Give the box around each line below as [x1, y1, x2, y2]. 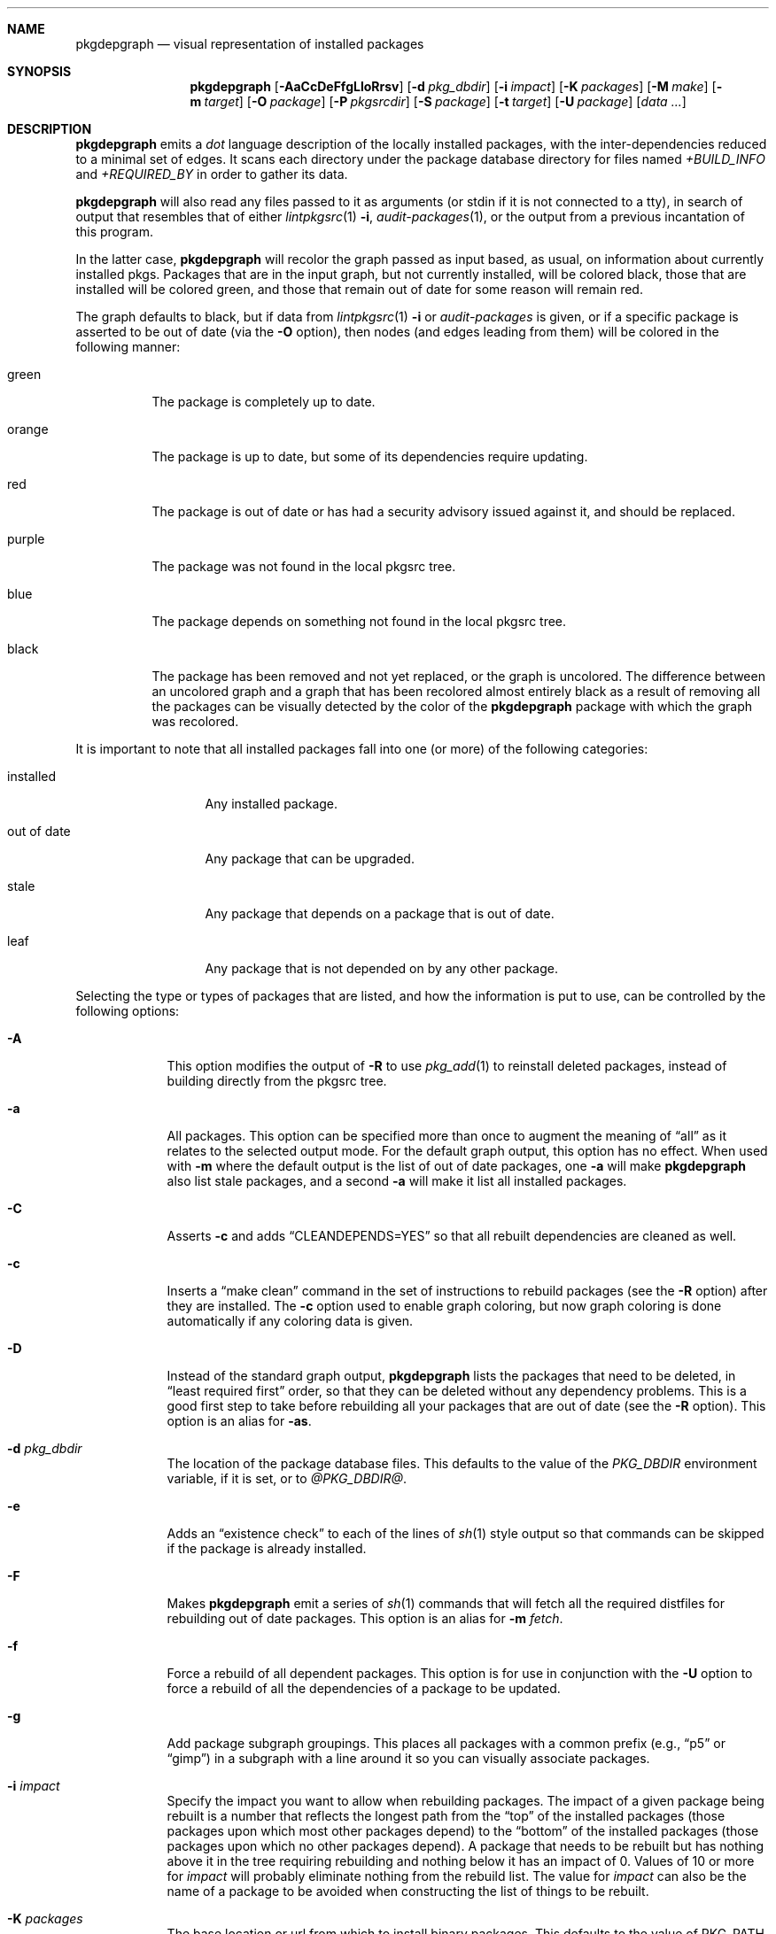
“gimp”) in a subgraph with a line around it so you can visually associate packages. [167, 1751, 650, 1766]
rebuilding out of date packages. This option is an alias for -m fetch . [167, 1611, 563, 1626]
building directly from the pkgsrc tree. [167, 1073, 387, 1088]
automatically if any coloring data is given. [167, 1313, 413, 1328]
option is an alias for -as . [167, 1413, 312, 1428]
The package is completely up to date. [151, 394, 376, 409]
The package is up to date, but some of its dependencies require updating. [151, 449, 588, 464]
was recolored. [151, 714, 239, 729]
